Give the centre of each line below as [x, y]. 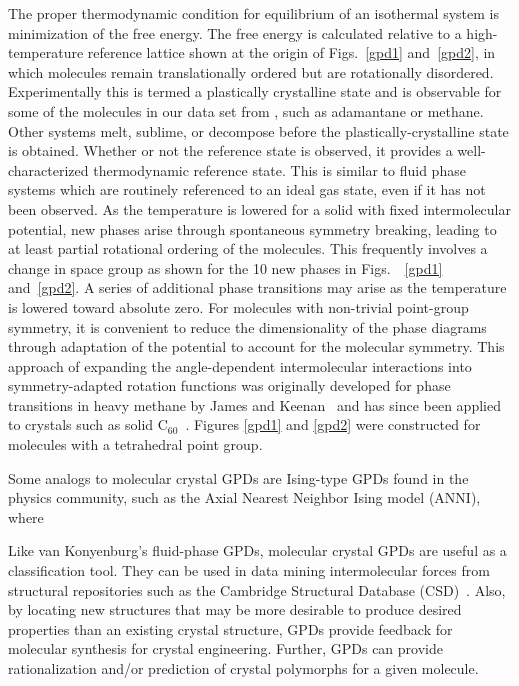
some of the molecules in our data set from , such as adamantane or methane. [246, 110]
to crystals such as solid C [88, 424]
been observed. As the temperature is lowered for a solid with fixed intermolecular [260, 208]
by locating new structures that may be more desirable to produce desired [235, 609]
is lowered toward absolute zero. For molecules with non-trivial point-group [238, 306]
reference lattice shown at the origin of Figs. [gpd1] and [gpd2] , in [291, 52]
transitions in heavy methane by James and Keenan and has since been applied [254, 404]
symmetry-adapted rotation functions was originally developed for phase [229, 385]
